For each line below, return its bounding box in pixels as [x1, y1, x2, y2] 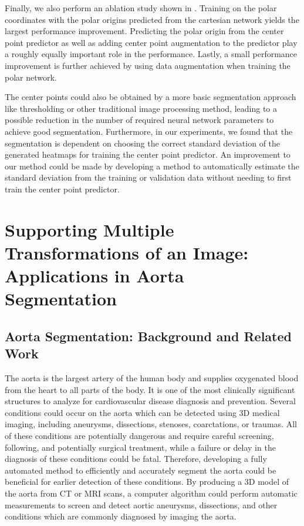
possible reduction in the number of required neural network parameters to [5, 114, 274, 126]
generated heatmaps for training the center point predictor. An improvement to [5, 148, 291, 161]
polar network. [5, 71, 57, 83]
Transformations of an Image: [5, 240, 249, 264]
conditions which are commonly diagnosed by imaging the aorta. [5, 510, 237, 522]
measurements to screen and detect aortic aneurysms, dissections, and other [5, 498, 278, 511]
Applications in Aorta [5, 264, 184, 288]
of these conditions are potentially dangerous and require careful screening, [5, 430, 274, 441]
